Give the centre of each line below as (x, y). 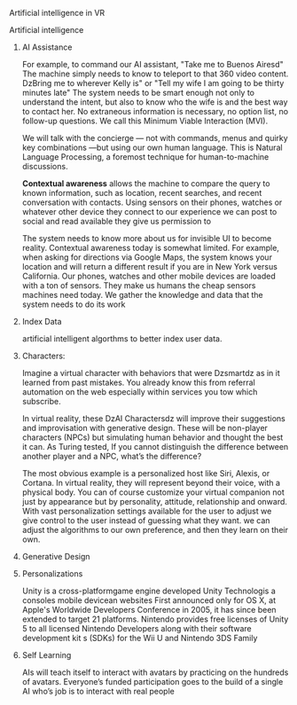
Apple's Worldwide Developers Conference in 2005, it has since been (149, 610)
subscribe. (41, 401)
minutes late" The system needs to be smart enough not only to (138, 93)
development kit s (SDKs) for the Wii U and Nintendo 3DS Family (140, 638)
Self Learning (47, 655)
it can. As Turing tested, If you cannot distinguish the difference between (155, 446)
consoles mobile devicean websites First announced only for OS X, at (149, 600)
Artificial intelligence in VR (57, 13)
